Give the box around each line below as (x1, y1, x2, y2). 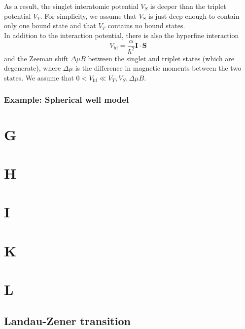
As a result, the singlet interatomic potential (4, 1, 139, 11)
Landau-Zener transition (4, 313, 131, 328)
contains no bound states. (107, 20, 185, 31)
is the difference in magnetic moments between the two (75, 63, 242, 73)
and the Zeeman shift (4, 53, 69, 63)
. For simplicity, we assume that (40, 10, 137, 21)
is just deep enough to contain (148, 10, 240, 21)
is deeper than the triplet (150, 1, 226, 11)
